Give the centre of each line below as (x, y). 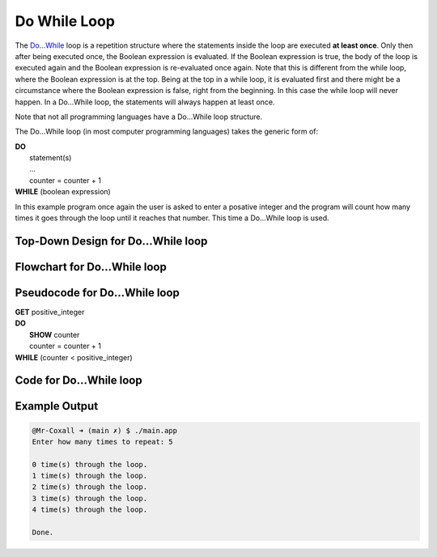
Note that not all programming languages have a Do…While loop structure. (139, 117)
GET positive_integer (50, 312)
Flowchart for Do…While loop (91, 267)
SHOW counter (55, 334)
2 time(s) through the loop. (90, 487)
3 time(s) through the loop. (90, 498)
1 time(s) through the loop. (90, 476)
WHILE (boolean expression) (63, 192)
